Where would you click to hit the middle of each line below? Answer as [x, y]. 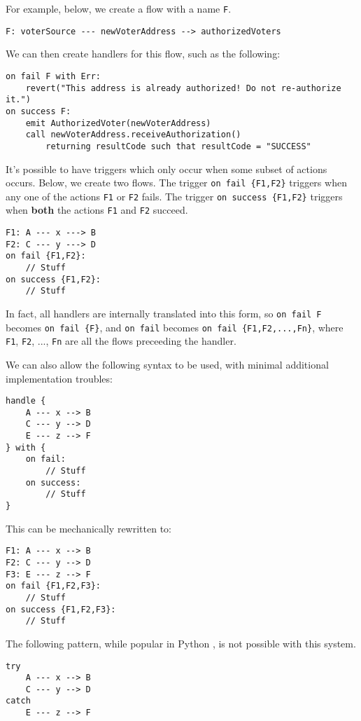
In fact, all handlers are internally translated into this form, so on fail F [164, 313]
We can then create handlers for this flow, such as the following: [143, 54]
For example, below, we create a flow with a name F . [119, 8]
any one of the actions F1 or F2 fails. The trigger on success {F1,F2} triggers [174, 196]
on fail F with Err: [54, 76]
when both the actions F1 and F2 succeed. [97, 210]
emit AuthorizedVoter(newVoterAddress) [118, 123]
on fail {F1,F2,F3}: [54, 586]
